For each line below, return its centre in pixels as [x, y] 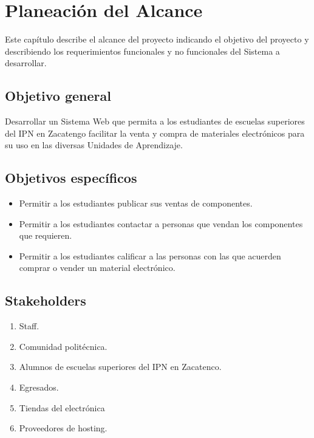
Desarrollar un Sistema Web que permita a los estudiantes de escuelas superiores [155, 121]
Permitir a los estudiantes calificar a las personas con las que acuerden [150, 255]
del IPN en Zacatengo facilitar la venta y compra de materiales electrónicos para [155, 133]
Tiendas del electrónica [62, 407]
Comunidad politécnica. [63, 346]
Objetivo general [58, 96]
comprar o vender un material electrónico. [97, 268]
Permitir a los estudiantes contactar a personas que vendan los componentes [161, 223]
